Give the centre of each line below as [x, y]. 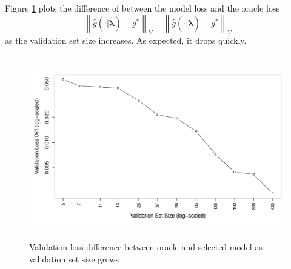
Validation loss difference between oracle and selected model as [146, 246]
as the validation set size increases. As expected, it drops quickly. [126, 40]
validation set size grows [74, 258]
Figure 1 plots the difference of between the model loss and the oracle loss [142, 8]
